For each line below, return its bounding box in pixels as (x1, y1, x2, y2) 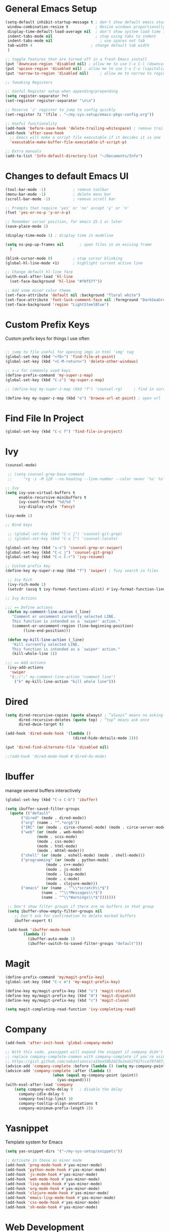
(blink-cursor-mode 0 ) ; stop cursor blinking (5, 256, 123, 261)
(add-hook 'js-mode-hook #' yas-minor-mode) (5, 1172, 98, 1177)
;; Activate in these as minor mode (5, 1158, 82, 1163)
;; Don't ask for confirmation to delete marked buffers (14, 913, 136, 918)
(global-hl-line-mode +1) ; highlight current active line (5, 260, 143, 265)
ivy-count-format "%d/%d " (18, 500, 75, 505)
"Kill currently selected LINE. (12, 642, 80, 647)
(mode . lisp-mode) (45, 872, 87, 877)
